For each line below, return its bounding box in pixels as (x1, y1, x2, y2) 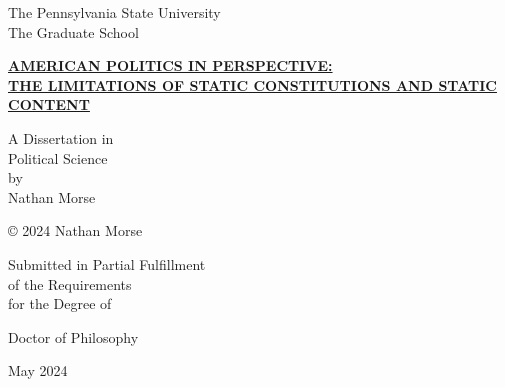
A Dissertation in (8, 127, 114, 148)
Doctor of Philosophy (8, 326, 139, 347)
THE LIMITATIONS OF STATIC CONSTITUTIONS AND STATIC (8, 74, 497, 95)
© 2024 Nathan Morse (8, 220, 143, 241)
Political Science (8, 147, 108, 168)
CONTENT (8, 94, 90, 115)
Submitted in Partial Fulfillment (8, 253, 206, 274)
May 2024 (8, 360, 68, 381)
